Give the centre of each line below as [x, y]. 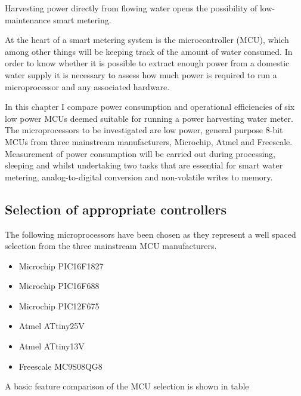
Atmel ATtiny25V [52, 326]
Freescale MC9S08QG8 [60, 366]
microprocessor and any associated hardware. [87, 86]
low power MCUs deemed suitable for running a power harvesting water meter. [149, 118]
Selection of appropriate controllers [116, 209]
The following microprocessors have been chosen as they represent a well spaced [150, 234]
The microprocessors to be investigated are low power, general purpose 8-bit [144, 130]
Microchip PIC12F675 [59, 306]
